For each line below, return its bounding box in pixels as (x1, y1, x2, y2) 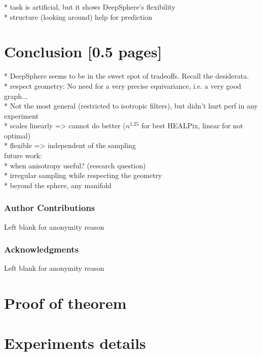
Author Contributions (4, 201, 95, 214)
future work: (4, 150, 43, 161)
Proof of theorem (4, 293, 127, 313)
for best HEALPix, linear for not (141, 120, 243, 131)
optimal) (4, 130, 31, 140)
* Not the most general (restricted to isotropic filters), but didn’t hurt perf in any (4, 100, 258, 111)
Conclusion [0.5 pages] (4, 41, 162, 62)
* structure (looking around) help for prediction (4, 11, 153, 22)
